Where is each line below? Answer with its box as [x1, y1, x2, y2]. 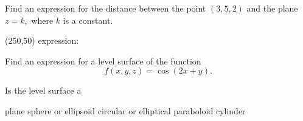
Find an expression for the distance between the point [5, 2, 206, 14]
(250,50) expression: [5, 34, 79, 47]
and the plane [246, 2, 298, 14]
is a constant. [63, 13, 113, 26]
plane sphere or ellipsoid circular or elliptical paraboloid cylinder [5, 104, 246, 117]
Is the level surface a [5, 84, 82, 97]
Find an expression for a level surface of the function [5, 54, 201, 67]
